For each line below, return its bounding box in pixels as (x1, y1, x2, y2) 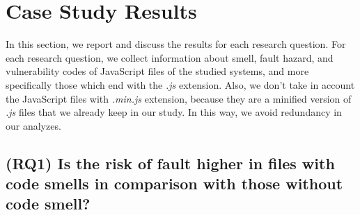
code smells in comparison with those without (6, 173, 343, 194)
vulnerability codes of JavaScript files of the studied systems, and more (6, 64, 309, 78)
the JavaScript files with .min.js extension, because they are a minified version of (6, 91, 352, 105)
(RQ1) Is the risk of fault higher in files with (6, 152, 335, 173)
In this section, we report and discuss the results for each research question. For (6, 37, 346, 51)
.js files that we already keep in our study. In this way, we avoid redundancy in (6, 105, 342, 119)
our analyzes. (6, 118, 61, 132)
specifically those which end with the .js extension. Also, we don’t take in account (6, 77, 355, 92)
